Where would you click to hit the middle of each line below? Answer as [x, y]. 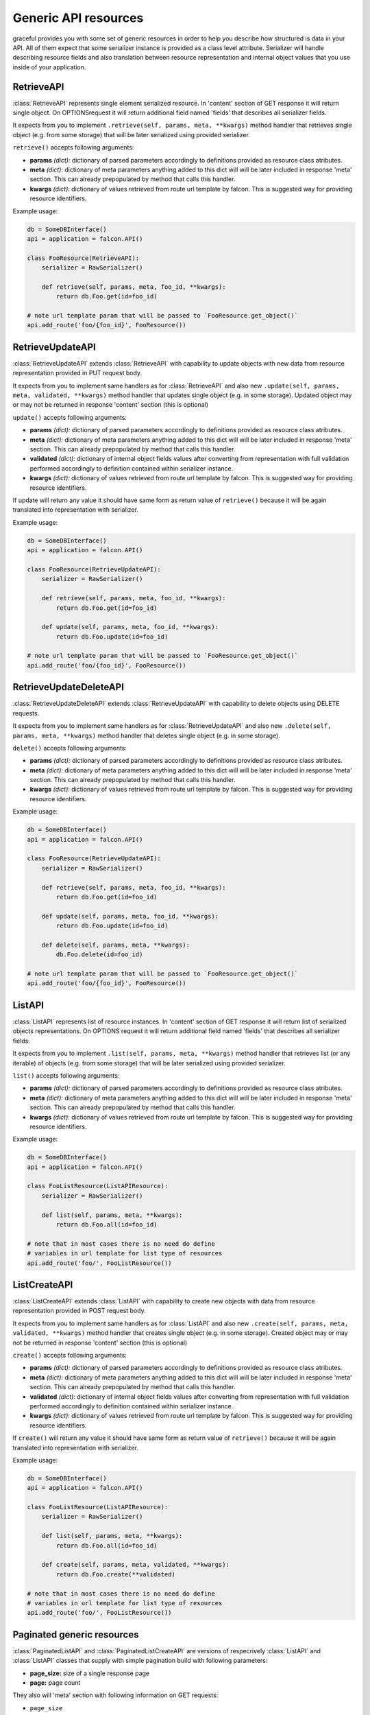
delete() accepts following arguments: [70, 748]
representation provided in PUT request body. [77, 373]
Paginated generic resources [76, 1634]
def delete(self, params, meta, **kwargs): [115, 945]
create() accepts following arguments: [70, 1356]
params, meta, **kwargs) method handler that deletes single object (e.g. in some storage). [146, 735]
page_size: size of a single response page [90, 1673]
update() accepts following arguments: [70, 417]
